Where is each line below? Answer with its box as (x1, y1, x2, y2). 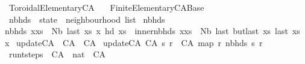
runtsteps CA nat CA (8, 48, 106, 60)
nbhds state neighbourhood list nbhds (8, 13, 165, 25)
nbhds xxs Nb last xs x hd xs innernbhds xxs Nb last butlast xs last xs (5, 25, 300, 37)
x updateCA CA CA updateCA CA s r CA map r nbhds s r (5, 36, 263, 48)
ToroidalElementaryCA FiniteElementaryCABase (8, 1, 204, 13)
